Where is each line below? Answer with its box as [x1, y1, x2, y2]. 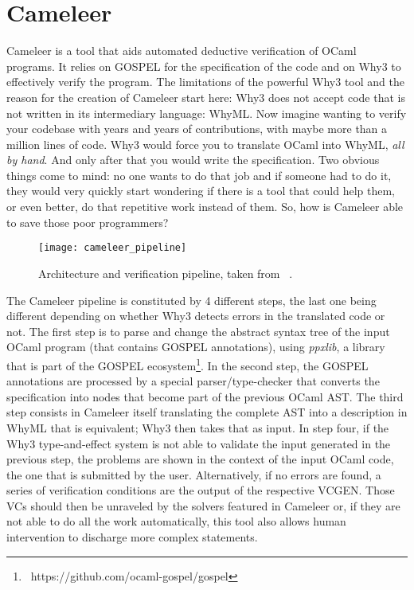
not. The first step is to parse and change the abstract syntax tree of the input [6, 322, 390, 339]
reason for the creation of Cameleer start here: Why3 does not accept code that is [6, 88, 405, 105]
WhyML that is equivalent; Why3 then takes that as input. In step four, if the [6, 419, 389, 436]
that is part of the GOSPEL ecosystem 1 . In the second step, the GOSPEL [6, 354, 369, 373]
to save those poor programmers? [6, 213, 169, 230]
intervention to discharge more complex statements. [6, 529, 258, 545]
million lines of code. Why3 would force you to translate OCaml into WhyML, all [6, 135, 404, 152]
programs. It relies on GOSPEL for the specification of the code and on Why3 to [6, 57, 401, 74]
